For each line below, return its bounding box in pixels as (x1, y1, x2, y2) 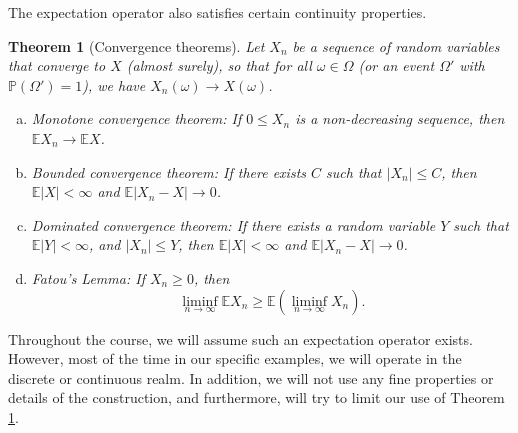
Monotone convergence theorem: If (31, 108, 242, 129)
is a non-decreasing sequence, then (295, 108, 505, 129)
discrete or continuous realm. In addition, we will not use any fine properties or (8, 367, 494, 388)
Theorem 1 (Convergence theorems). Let (8, 35, 265, 56)
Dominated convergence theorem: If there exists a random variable (31, 214, 436, 235)
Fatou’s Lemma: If (31, 267, 145, 288)
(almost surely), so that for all (126, 55, 312, 76)
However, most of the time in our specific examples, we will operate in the (8, 348, 462, 369)
